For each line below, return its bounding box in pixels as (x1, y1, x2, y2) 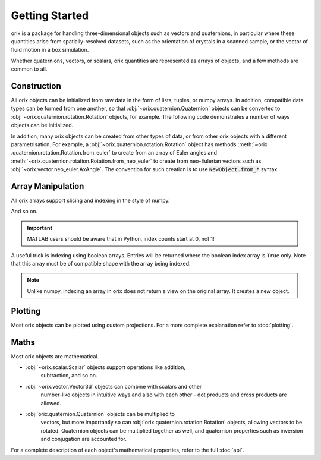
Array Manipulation (11, 181, 84, 191)
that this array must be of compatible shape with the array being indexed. (11, 260, 191, 267)
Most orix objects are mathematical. (11, 352, 99, 360)
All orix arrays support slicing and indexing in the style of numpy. (11, 197, 170, 204)
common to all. (11, 65, 48, 73)
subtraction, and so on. (40, 372, 97, 379)
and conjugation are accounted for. (40, 436, 127, 443)
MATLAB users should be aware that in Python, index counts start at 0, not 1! (27, 235, 215, 242)
